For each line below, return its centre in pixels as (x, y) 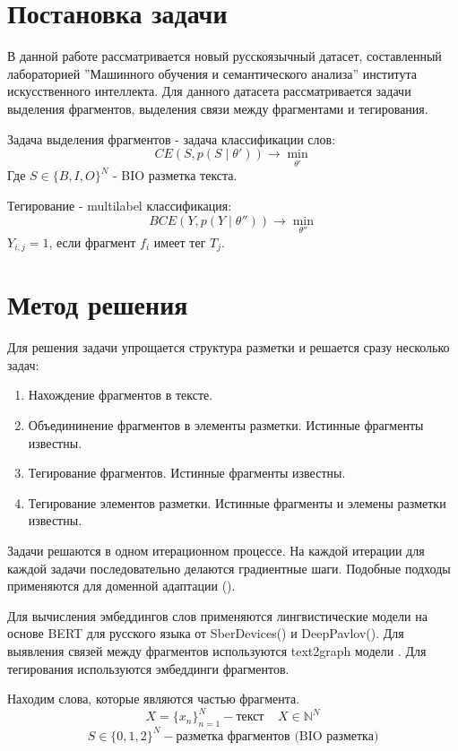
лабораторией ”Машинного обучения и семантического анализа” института (212, 73)
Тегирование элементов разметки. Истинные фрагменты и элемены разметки (237, 502)
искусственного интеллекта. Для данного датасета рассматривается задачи (209, 91)
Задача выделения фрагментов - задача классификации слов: (172, 138)
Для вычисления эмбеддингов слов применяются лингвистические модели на (217, 615)
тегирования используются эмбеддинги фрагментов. (148, 668)
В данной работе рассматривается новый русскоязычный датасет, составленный (225, 56)
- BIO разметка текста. (175, 175)
